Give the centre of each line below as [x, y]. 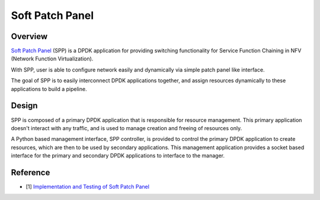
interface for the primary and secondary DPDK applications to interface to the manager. [118, 156]
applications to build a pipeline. [49, 89]
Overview [29, 36]
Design [24, 106]
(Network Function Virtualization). [52, 59]
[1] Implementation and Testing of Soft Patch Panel [87, 187]
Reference [31, 172]
